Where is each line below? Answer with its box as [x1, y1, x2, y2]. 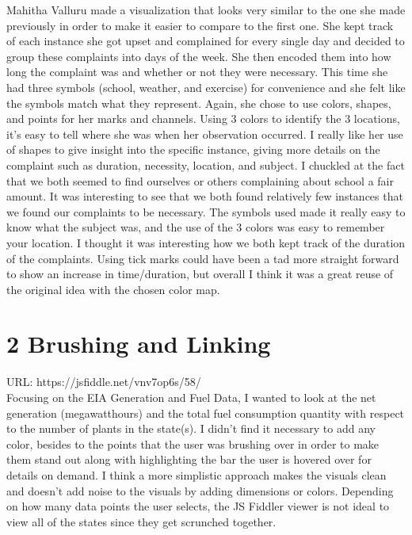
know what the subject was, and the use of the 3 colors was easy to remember [6, 219, 385, 235]
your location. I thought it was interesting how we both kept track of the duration [6, 234, 406, 250]
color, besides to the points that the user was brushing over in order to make [6, 435, 380, 452]
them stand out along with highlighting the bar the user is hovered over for [6, 451, 372, 468]
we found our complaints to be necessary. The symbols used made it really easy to [6, 203, 406, 220]
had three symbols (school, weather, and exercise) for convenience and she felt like [6, 78, 406, 95]
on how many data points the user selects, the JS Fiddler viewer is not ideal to [6, 498, 390, 514]
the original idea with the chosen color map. [6, 281, 220, 297]
